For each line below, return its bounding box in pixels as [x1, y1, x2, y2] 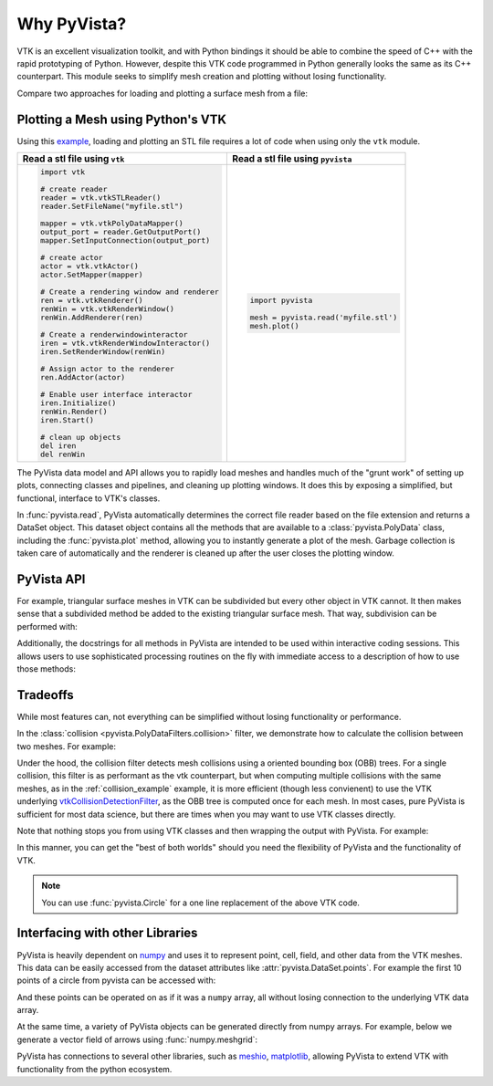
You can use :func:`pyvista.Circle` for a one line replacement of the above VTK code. [41, 897, 361, 908]
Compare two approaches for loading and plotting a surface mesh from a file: [16, 88, 309, 99]
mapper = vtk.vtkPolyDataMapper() [39, 218, 184, 228]
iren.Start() [39, 415, 95, 424]
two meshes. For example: [16, 740, 117, 752]
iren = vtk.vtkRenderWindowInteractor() [39, 338, 211, 348]
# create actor [39, 252, 104, 262]
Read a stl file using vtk [22, 152, 125, 165]
